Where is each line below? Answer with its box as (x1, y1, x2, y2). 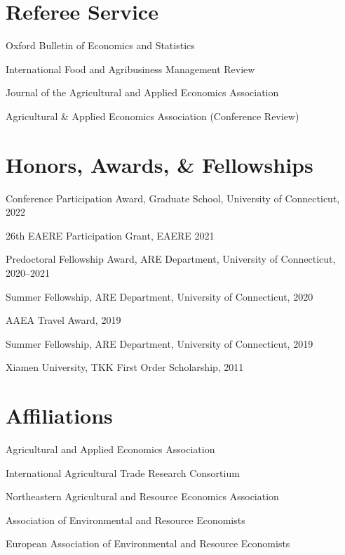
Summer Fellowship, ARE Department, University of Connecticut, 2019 (6, 336, 313, 351)
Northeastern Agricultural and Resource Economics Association (6, 489, 279, 504)
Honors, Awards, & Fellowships (6, 150, 313, 178)
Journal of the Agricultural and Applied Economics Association (6, 85, 279, 100)
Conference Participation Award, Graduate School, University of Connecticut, (6, 190, 340, 205)
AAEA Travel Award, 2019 (6, 313, 121, 327)
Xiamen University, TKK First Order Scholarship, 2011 (6, 360, 244, 374)
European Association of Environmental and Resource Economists (6, 536, 290, 551)
